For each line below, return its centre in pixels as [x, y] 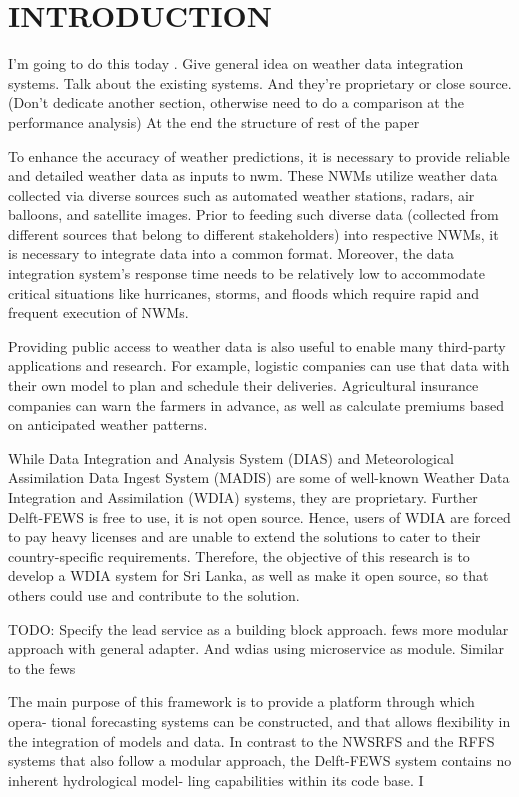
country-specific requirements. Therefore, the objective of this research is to [239, 555]
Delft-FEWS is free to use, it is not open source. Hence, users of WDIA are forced [259, 516]
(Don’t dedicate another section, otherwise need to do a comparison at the [236, 102]
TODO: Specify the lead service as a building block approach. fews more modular [258, 628]
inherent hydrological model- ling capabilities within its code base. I [216, 779]
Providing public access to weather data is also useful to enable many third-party [257, 345]
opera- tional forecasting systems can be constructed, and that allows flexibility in [259, 720]
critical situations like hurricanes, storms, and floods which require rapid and [243, 292]
